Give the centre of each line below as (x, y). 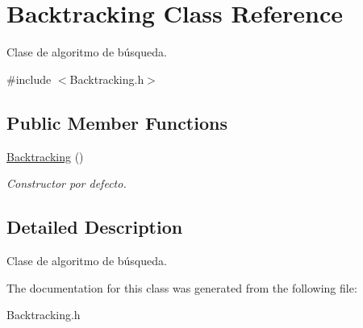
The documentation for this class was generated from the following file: (182, 287)
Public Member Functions (117, 122)
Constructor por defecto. (67, 183)
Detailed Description (95, 227)
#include (29, 79)
